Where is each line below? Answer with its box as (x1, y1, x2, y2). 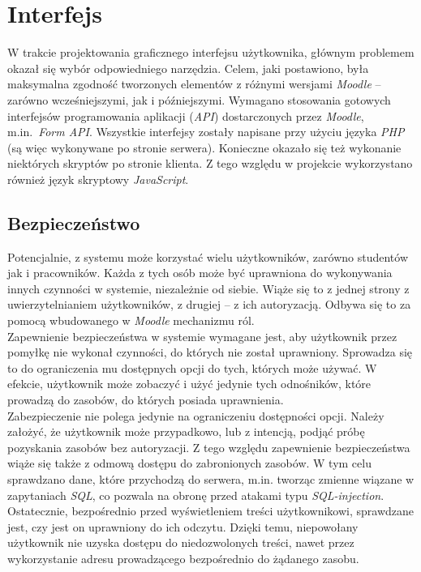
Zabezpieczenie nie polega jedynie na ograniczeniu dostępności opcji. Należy (7, 407, 384, 424)
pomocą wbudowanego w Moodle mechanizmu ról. (7, 312, 255, 329)
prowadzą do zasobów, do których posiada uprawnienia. (7, 391, 284, 408)
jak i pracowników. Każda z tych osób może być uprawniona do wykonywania (7, 264, 393, 281)
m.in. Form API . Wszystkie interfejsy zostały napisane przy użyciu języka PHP (7, 123, 405, 140)
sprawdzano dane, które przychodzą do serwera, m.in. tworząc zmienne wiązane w (7, 470, 415, 487)
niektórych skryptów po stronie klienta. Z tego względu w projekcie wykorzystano (7, 155, 413, 172)
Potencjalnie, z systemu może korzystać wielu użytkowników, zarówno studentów (7, 248, 409, 265)
